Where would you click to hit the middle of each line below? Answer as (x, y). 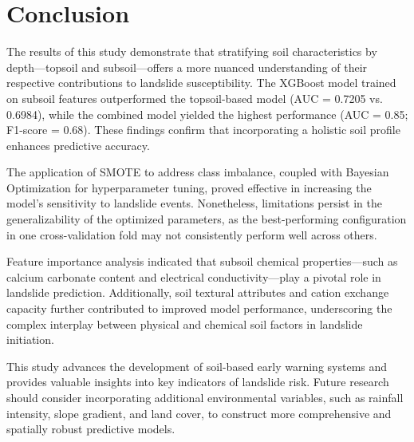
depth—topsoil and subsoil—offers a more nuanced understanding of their (187, 67)
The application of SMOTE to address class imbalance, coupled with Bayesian (198, 172)
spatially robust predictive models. (91, 429)
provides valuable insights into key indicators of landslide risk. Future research (198, 382)
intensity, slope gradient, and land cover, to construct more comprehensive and (199, 413)
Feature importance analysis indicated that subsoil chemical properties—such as (202, 261)
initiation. (30, 339)
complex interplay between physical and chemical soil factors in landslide (185, 324)
